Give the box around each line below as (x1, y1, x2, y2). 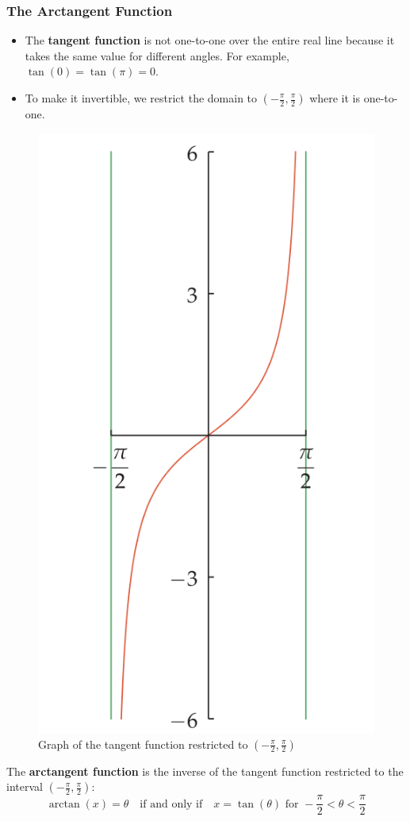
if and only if (140, 798, 203, 810)
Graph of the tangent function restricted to (38, 735, 248, 752)
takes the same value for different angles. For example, (25, 47, 289, 64)
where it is (309, 90, 361, 106)
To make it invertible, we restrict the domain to (25, 90, 258, 106)
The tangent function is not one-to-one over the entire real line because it (25, 32, 395, 48)
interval (6, 778, 43, 795)
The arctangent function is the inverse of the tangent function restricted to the (6, 762, 404, 779)
